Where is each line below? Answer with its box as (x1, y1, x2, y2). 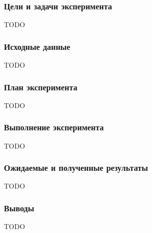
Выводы (4, 201, 35, 214)
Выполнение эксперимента (4, 121, 104, 133)
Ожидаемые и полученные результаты (4, 161, 148, 174)
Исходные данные (4, 40, 71, 52)
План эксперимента (4, 80, 77, 93)
